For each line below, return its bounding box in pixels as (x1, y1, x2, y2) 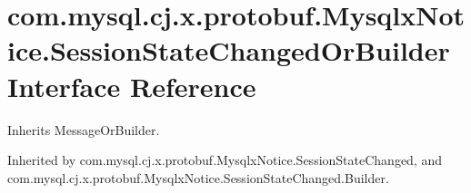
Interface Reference (7, 67, 256, 104)
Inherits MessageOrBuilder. (7, 120, 160, 139)
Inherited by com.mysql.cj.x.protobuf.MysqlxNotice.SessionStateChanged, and (7, 150, 443, 169)
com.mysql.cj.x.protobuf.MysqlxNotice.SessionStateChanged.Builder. (7, 168, 389, 187)
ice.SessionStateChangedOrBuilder (7, 32, 450, 69)
